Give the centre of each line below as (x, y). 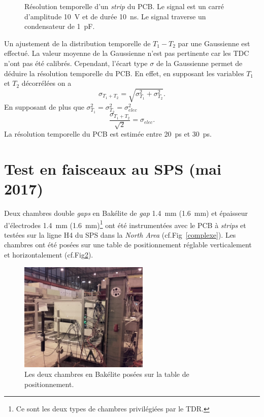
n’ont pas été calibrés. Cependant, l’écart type (76, 63)
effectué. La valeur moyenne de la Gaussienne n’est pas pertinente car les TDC (127, 53)
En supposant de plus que (44, 107)
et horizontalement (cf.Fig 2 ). (49, 255)
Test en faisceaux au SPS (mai (113, 168)
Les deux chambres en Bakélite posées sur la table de (107, 374)
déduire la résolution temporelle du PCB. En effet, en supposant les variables (124, 73)
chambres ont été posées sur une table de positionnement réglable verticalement (128, 245)
